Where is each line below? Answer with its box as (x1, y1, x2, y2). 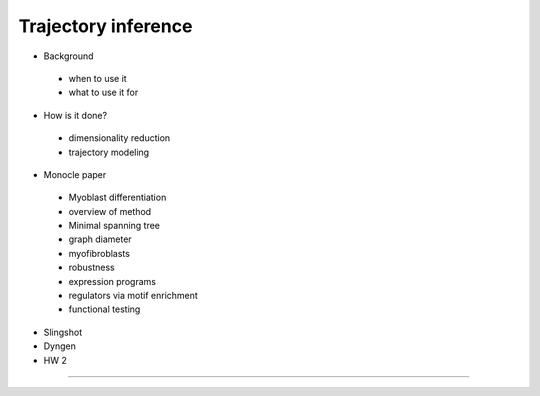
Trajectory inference (18, 15, 193, 37)
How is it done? (43, 109, 108, 121)
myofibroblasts (68, 247, 130, 259)
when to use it (68, 72, 127, 84)
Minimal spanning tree (68, 220, 160, 232)
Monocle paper (43, 168, 107, 180)
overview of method (68, 205, 152, 217)
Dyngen (43, 340, 77, 352)
